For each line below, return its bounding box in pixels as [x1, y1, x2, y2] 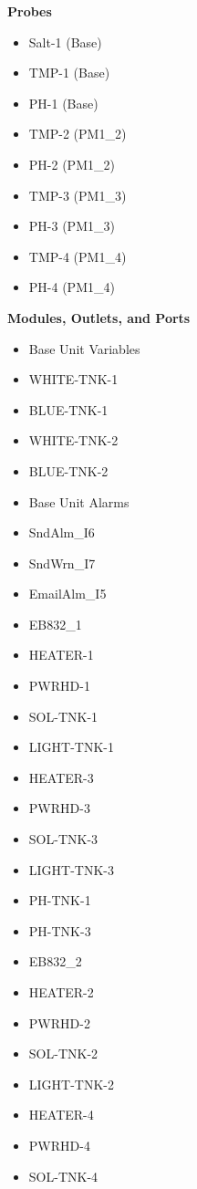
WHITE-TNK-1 [28, 370, 119, 389]
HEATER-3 [28, 767, 94, 787]
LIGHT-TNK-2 [28, 1074, 115, 1093]
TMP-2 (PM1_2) [28, 124, 127, 143]
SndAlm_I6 [28, 523, 95, 542]
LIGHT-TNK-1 [28, 737, 115, 756]
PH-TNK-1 [28, 891, 91, 910]
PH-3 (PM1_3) [28, 216, 115, 235]
